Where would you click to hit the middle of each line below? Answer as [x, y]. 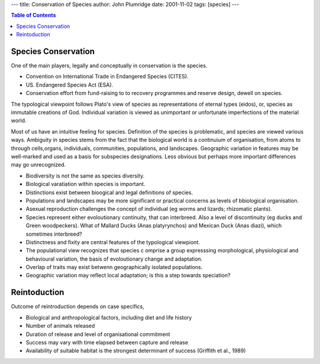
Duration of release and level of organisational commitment [98, 334]
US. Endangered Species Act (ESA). [70, 85]
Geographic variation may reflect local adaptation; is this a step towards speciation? [128, 276]
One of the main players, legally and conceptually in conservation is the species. [109, 66]
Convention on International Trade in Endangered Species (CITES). [107, 77]
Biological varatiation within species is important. [85, 184]
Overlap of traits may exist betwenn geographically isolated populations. [114, 267]
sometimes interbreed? [54, 234]
